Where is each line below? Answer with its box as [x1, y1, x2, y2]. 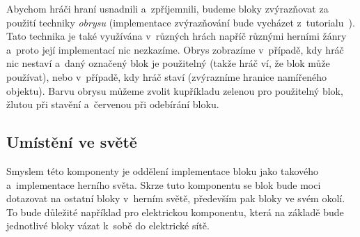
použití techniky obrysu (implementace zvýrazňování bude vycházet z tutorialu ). [6, 15, 355, 29]
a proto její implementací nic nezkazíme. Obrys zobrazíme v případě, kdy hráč [6, 42, 344, 56]
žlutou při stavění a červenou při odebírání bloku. [6, 97, 219, 112]
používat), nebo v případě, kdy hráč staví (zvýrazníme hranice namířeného [6, 69, 327, 84]
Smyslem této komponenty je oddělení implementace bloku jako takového [6, 163, 319, 178]
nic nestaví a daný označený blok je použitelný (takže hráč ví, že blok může [6, 56, 330, 70]
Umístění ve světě [6, 131, 137, 153]
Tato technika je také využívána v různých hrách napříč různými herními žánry [6, 29, 347, 43]
